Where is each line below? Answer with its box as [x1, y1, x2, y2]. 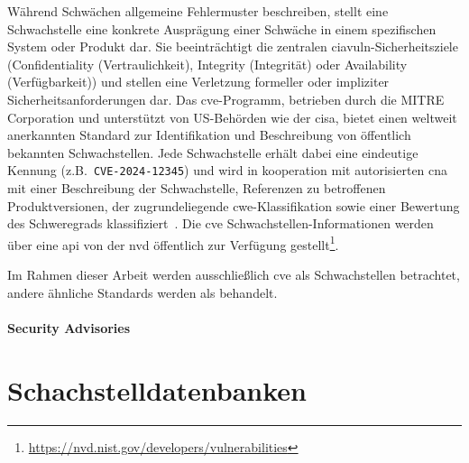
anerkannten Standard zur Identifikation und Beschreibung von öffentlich [7, 125, 411, 144]
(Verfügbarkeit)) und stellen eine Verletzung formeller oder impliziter [7, 72, 390, 91]
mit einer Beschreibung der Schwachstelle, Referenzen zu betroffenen [7, 179, 386, 197]
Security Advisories [7, 318, 131, 337]
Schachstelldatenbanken [7, 371, 307, 408]
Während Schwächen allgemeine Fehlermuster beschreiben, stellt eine [7, 2, 389, 20]
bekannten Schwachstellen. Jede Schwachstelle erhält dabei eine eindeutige [7, 143, 418, 162]
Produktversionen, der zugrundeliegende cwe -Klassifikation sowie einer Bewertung [7, 196, 460, 215]
